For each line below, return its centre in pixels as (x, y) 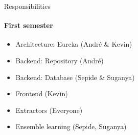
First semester (29, 25)
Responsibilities (27, 6)
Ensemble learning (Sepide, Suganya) (71, 126)
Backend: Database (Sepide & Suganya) (75, 77)
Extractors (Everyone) (49, 110)
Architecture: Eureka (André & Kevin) (74, 44)
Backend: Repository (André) (59, 60)
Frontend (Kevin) (42, 94)
